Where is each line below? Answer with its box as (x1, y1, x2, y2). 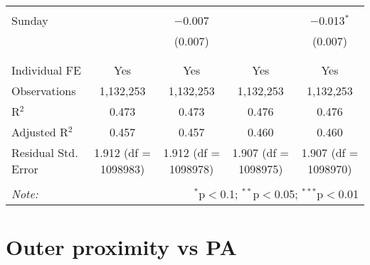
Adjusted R (11, 124, 68, 140)
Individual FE (11, 62, 81, 78)
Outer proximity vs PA (6, 232, 237, 261)
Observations (11, 82, 76, 99)
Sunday (11, 12, 48, 28)
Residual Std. (11, 144, 78, 161)
